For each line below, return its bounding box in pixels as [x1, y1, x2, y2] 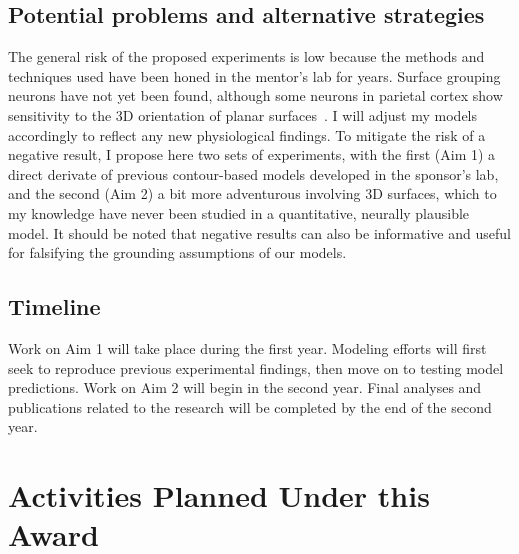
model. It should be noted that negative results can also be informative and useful [8, 222, 511, 243]
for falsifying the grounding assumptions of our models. [8, 242, 347, 263]
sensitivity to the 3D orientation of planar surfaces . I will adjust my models [8, 104, 478, 125]
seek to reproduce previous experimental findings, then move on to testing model [8, 357, 504, 378]
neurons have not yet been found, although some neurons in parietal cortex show [8, 85, 503, 106]
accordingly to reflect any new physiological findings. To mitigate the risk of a [8, 124, 486, 145]
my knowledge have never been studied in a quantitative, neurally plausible [8, 202, 470, 223]
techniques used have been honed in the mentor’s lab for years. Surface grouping [8, 65, 501, 86]
